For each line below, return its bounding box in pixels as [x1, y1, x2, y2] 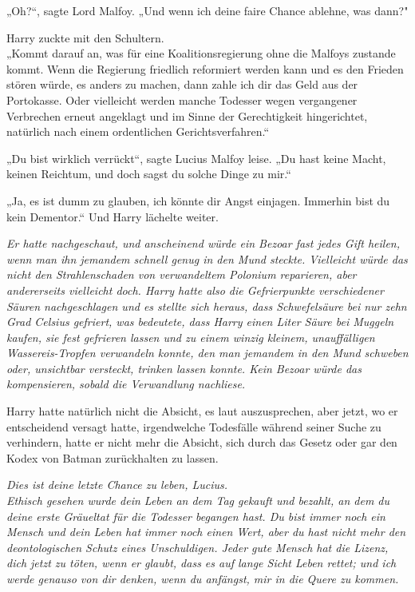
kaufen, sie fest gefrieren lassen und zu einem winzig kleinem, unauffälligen [6, 328, 375, 345]
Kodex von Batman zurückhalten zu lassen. [6, 449, 219, 466]
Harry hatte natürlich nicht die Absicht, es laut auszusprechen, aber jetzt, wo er [6, 403, 398, 419]
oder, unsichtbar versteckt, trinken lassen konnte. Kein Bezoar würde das [6, 360, 362, 376]
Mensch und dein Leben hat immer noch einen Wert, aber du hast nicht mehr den [6, 523, 406, 540]
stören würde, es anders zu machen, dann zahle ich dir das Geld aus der [6, 76, 358, 93]
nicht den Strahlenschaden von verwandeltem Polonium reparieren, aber [6, 266, 357, 283]
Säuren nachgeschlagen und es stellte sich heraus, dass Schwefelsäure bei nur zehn [6, 297, 407, 314]
